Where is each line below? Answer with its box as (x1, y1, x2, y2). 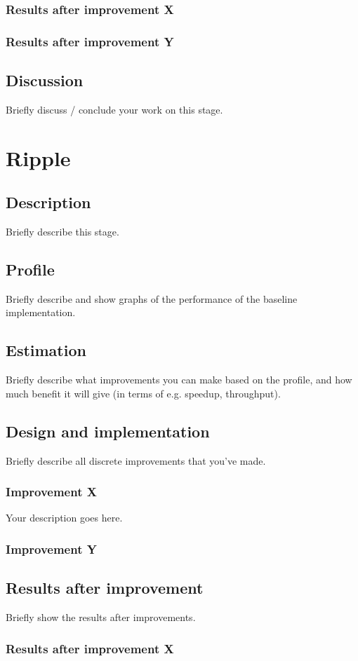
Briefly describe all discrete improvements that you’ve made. (6, 453, 266, 468)
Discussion (6, 69, 84, 91)
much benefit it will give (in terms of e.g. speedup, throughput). (6, 386, 281, 400)
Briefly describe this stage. (6, 224, 119, 239)
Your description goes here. (6, 510, 123, 525)
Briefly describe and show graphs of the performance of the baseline (6, 291, 298, 306)
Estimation (6, 339, 86, 361)
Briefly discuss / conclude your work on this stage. (6, 102, 223, 116)
